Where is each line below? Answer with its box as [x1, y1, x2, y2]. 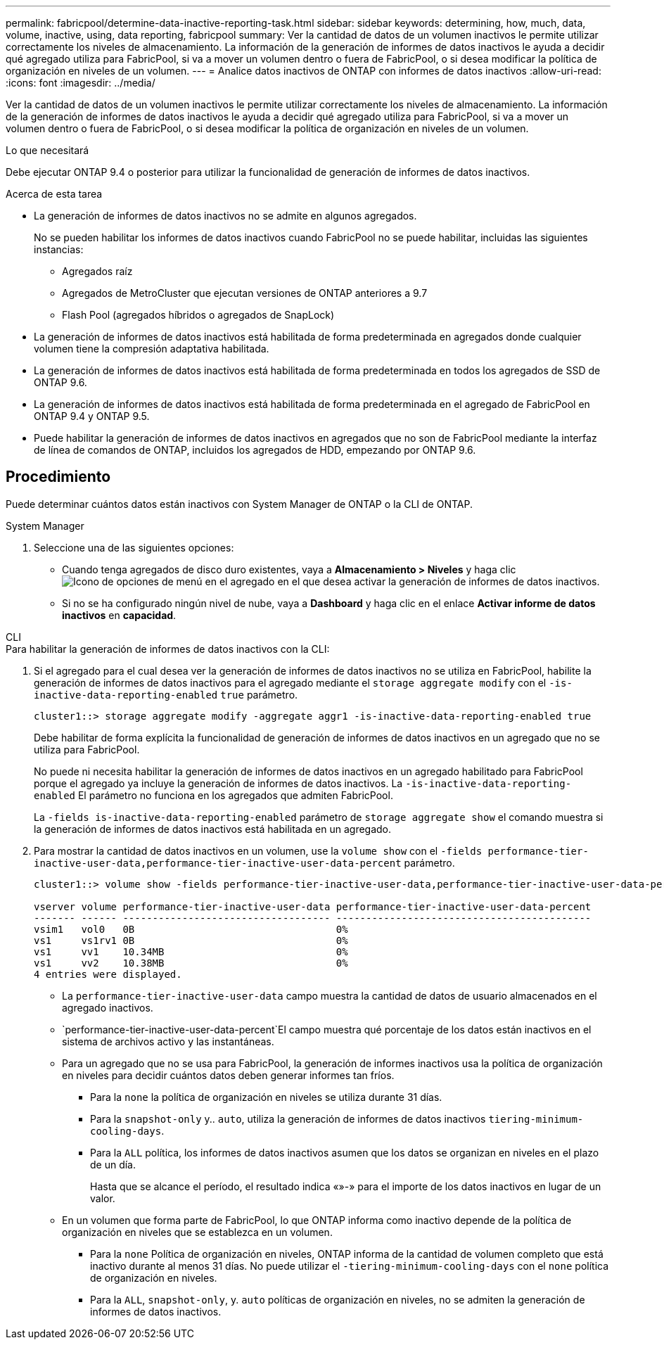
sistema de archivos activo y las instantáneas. [62, 1035, 274, 1047]
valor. [90, 1192, 115, 1204]
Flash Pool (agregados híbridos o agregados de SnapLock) [62, 309, 335, 321]
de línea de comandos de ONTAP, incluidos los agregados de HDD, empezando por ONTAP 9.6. [34, 444, 476, 456]
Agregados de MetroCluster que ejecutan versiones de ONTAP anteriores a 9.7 [62, 287, 428, 299]
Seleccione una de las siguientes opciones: [34, 541, 234, 554]
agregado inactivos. [62, 1001, 153, 1014]
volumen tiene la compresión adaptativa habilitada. [34, 343, 269, 355]
